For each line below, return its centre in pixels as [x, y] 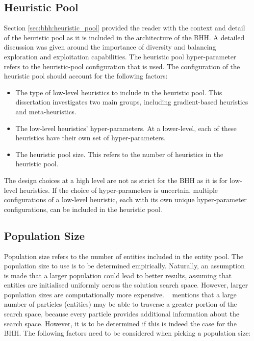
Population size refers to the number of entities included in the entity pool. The [124, 256]
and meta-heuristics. [46, 111]
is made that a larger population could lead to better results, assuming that [118, 275]
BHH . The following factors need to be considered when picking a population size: [127, 333]
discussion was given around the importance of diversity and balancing [110, 47]
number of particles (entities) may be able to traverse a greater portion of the [121, 304]
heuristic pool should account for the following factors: [86, 76]
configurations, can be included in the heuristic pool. [83, 209]
